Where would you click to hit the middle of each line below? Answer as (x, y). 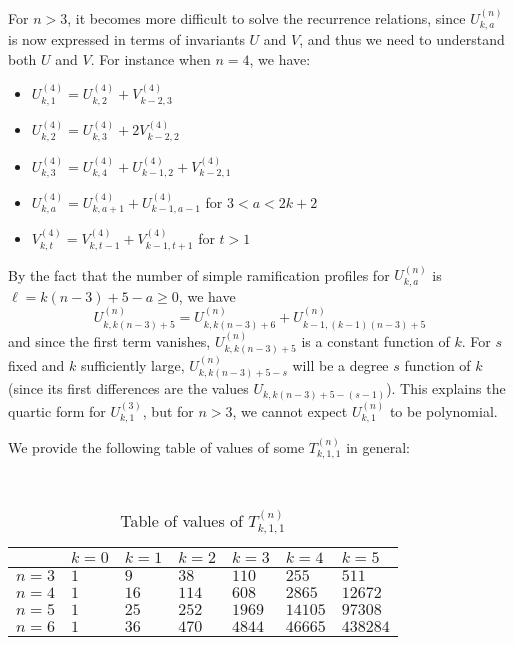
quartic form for (57, 410)
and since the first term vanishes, (109, 340)
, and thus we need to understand (402, 39)
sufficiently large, (133, 364)
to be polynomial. (443, 410)
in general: (378, 446)
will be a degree (340, 364)
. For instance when (150, 58)
